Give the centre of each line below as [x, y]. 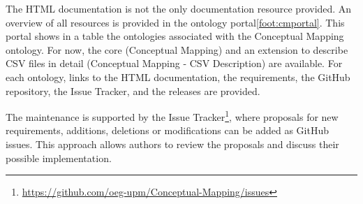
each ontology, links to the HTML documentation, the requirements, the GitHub [178, 76]
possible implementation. [59, 158]
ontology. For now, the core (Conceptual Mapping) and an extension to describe [177, 49]
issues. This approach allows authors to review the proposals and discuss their [172, 144]
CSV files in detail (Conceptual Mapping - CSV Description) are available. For [174, 63]
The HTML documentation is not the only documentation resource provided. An [179, 8]
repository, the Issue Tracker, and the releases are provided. [133, 90]
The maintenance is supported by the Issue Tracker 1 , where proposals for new [172, 116]
